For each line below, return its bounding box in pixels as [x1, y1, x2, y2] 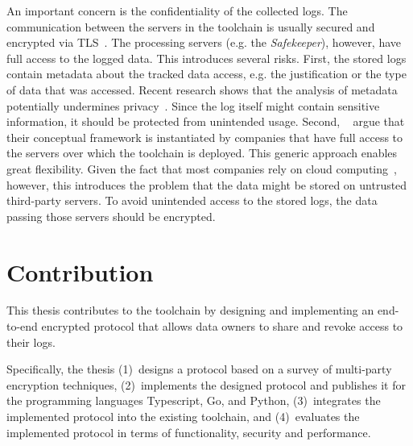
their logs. [6, 333, 56, 350]
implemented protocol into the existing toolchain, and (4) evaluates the [6, 408, 360, 424]
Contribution [6, 255, 154, 288]
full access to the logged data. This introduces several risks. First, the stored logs [6, 49, 407, 66]
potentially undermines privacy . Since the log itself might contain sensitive [6, 97, 380, 114]
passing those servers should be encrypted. [6, 207, 216, 224]
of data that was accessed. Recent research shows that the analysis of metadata [6, 81, 398, 98]
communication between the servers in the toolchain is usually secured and [6, 18, 375, 35]
